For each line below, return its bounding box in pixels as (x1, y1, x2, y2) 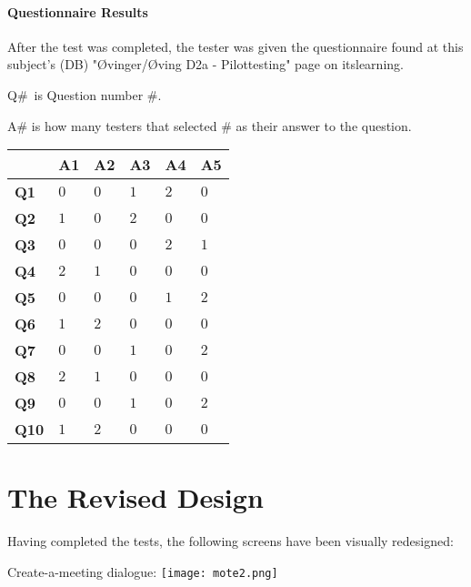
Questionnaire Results (7, 2, 148, 21)
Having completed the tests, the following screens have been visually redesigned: (7, 531, 454, 551)
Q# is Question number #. (7, 85, 162, 104)
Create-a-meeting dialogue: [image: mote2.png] (7, 562, 278, 581)
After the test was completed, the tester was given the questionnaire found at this (7, 36, 464, 56)
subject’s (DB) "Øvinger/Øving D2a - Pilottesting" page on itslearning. (7, 55, 404, 74)
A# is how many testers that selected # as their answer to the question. (7, 116, 412, 135)
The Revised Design (7, 479, 264, 516)
